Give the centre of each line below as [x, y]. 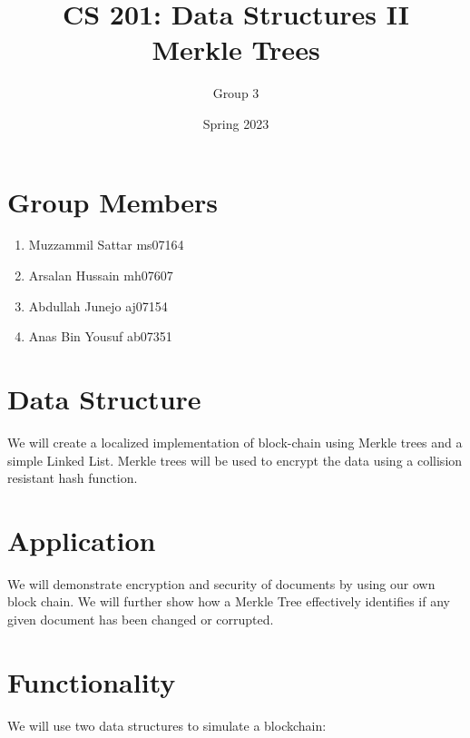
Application [82, 540]
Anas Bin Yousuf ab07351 [100, 336]
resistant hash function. [73, 478]
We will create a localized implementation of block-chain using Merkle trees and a [235, 442]
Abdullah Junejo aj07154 [98, 305]
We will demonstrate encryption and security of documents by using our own [221, 583]
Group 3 [236, 93]
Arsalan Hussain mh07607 [101, 276]
